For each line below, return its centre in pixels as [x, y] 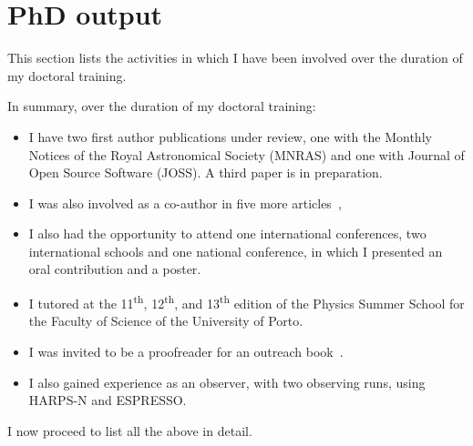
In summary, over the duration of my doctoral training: [162, 106]
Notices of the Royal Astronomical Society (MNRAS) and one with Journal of [247, 154]
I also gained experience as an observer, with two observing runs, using [227, 382]
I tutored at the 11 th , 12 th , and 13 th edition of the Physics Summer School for [247, 302]
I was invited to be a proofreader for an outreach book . [186, 351]
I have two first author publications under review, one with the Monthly [230, 136]
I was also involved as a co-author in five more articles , [185, 203]
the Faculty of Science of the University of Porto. [166, 321]
